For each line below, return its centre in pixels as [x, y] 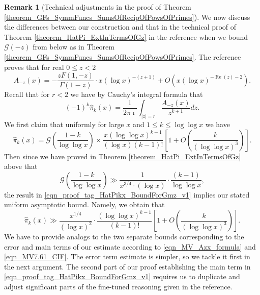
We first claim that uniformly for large [64, 124]
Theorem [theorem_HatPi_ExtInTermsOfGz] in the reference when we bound [126, 36]
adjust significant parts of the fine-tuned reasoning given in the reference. [118, 287]
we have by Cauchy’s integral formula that [137, 94]
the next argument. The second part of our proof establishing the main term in [127, 266]
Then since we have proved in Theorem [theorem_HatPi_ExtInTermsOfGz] [123, 156]
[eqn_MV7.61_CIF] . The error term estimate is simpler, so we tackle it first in [127, 256]
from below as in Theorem [74, 47]
